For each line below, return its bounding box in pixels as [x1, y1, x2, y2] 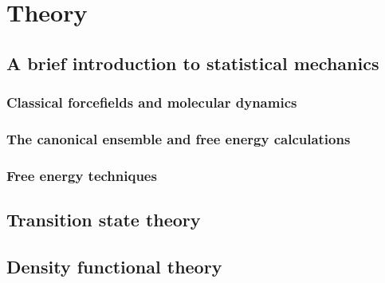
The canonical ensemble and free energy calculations [6, 128, 351, 148]
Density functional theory [6, 254, 222, 278]
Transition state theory [6, 207, 201, 232]
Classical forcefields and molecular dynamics [6, 92, 297, 112]
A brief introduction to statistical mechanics [6, 50, 379, 75]
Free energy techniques [6, 165, 157, 185]
